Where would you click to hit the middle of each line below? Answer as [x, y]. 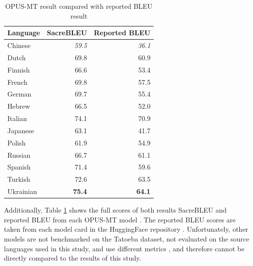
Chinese [19, 45]
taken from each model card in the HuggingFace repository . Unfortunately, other [126, 229]
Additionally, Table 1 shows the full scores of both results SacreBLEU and [115, 210]
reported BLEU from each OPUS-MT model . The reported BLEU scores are [120, 219]
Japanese [21, 130]
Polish [17, 142]
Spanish [19, 167]
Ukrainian [22, 191]
